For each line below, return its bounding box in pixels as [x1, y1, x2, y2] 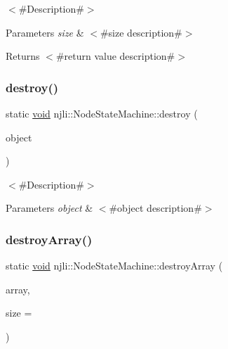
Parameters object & [6, 201, 93, 215]
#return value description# [55, 49, 175, 63]
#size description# [100, 25, 182, 39]
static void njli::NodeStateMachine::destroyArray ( [6, 258, 223, 273]
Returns [6, 49, 40, 63]
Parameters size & [6, 25, 84, 39]
